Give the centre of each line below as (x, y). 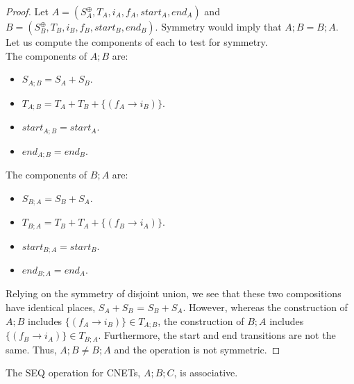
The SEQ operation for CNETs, (73, 373)
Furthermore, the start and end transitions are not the (220, 335)
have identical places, (51, 307)
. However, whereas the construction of (265, 307)
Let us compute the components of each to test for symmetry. (137, 42)
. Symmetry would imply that (218, 26)
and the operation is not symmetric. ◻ (197, 349)
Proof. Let (27, 11)
